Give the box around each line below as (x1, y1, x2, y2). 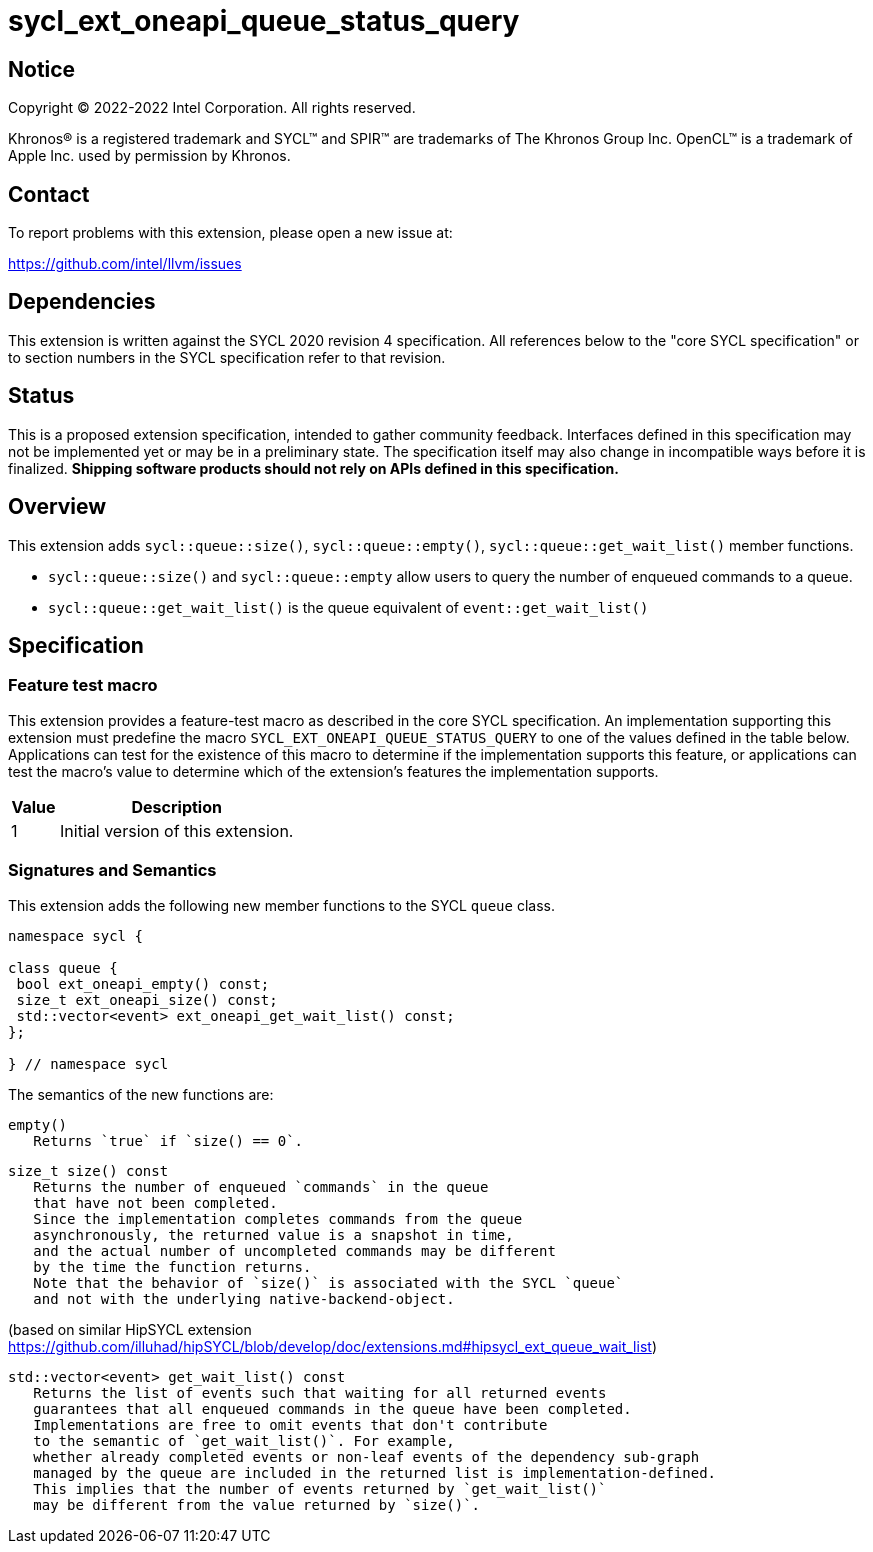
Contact (8, 181, 90, 207)
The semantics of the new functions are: (8, 1085, 274, 1103)
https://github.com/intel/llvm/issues (8, 255, 242, 273)
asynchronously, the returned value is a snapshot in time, (33, 1226, 514, 1243)
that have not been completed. (33, 1194, 278, 1211)
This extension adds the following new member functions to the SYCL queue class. (8, 896, 555, 914)
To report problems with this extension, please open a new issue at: (8, 224, 453, 242)
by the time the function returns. (33, 1258, 312, 1275)
